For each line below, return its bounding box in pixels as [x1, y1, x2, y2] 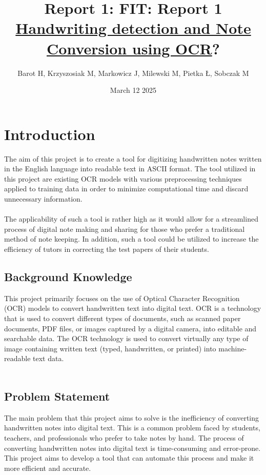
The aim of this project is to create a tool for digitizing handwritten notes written [4, 153, 262, 164]
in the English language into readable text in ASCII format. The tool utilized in [4, 163, 256, 174]
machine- [218, 343, 247, 353]
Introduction [4, 123, 95, 144]
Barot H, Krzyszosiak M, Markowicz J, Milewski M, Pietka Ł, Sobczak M [17, 67, 249, 78]
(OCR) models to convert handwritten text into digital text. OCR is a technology [4, 303, 261, 313]
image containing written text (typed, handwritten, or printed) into [4, 343, 216, 353]
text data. [33, 353, 64, 364]
